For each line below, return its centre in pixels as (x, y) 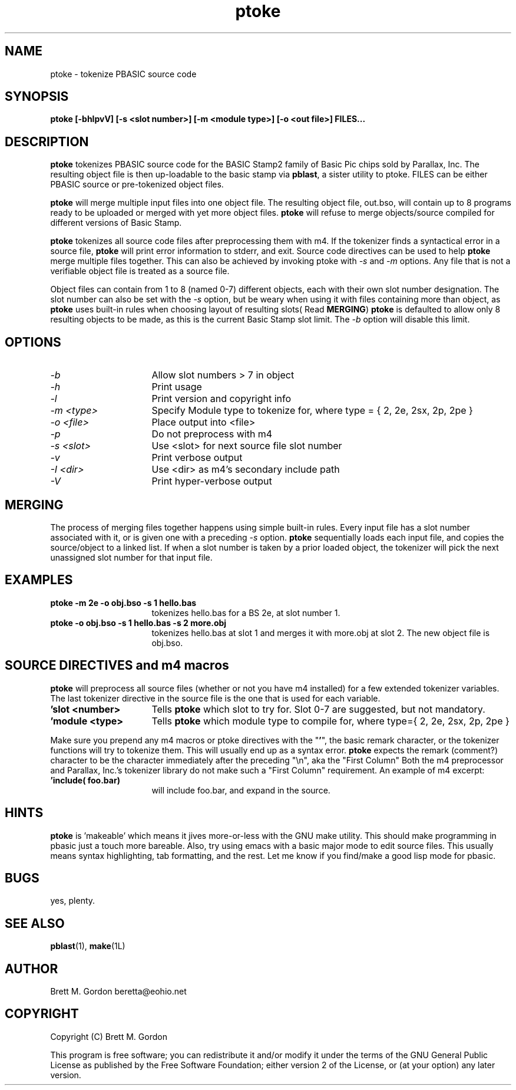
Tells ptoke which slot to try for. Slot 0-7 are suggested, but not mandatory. (318, 709)
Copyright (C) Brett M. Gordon (109, 1036)
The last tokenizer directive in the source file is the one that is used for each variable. (215, 698)
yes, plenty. (73, 901)
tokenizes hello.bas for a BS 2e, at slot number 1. (246, 612)
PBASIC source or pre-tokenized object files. (137, 185)
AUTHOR (32, 969)
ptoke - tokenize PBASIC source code (123, 74)
